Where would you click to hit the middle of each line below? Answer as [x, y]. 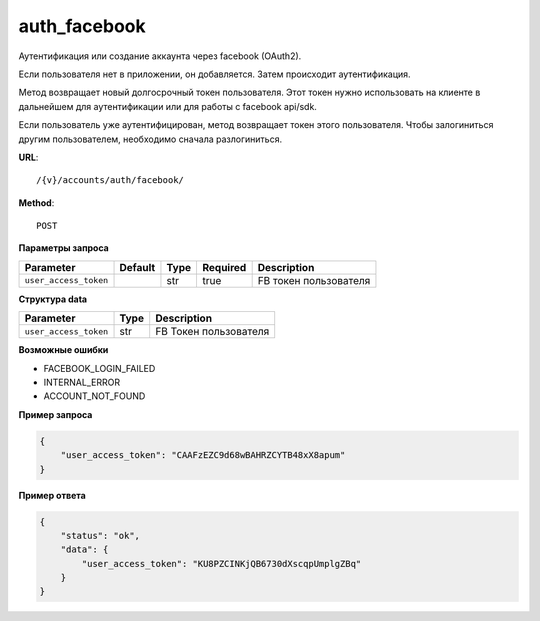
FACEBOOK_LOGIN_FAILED [99, 368]
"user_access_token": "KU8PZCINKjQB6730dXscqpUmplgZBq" [221, 563]
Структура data [53, 299]
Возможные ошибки [63, 350]
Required [224, 267]
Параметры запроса [63, 248]
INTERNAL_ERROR [81, 382]
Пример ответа [52, 495]
